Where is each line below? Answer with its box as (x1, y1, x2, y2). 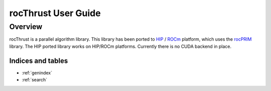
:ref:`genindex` (22, 69, 53, 75)
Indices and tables (9, 56, 68, 65)
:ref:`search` (22, 77, 48, 83)
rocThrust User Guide (9, 8, 101, 19)
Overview (9, 22, 43, 31)
